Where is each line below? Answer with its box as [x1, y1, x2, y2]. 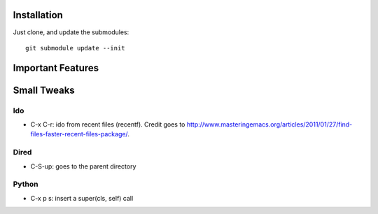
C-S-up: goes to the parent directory [30, 162, 136, 171]
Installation [13, 9, 63, 21]
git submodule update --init [25, 44, 125, 52]
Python [13, 179, 38, 189]
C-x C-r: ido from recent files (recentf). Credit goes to [30, 120, 185, 129]
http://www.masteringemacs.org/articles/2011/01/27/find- [186, 120, 353, 129]
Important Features [13, 62, 99, 73]
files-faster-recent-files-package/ [30, 130, 128, 138]
